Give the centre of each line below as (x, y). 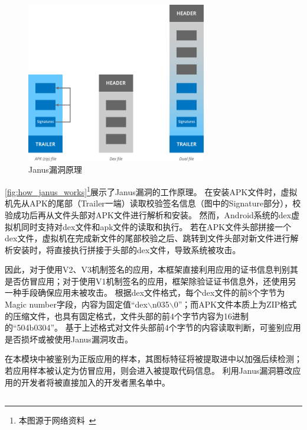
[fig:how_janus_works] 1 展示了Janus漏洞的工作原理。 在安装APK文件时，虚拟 (151, 191)
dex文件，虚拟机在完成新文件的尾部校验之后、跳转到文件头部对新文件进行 (148, 238)
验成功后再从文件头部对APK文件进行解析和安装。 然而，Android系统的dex (148, 214)
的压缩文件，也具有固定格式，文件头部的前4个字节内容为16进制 (127, 316)
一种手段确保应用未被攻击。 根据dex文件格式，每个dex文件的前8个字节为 (145, 292)
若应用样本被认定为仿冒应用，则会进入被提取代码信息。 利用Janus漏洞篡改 (149, 371)
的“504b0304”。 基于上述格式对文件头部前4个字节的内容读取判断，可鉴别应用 (153, 327)
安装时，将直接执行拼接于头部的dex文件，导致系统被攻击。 (127, 249)
